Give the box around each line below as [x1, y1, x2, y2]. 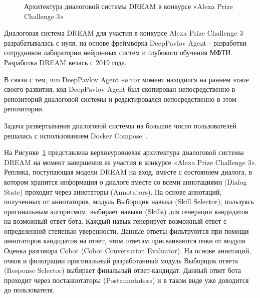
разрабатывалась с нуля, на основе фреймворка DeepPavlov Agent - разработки [4, 37, 247, 48]
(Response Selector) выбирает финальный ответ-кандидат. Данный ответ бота [4, 265, 241, 275]
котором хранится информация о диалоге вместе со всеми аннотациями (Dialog [4, 176, 247, 187]
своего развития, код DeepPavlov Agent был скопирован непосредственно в [4, 84, 235, 94]
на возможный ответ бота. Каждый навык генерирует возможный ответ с [4, 216, 227, 226]
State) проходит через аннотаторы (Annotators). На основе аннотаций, [4, 186, 222, 197]
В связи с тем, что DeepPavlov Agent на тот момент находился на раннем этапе [4, 74, 249, 84]
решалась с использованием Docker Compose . [4, 130, 148, 140]
